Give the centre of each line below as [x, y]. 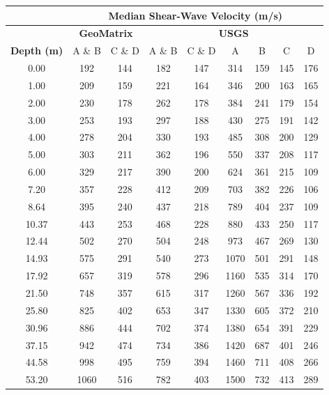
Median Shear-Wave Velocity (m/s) [196, 15]
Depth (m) [37, 51]
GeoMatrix [106, 33]
